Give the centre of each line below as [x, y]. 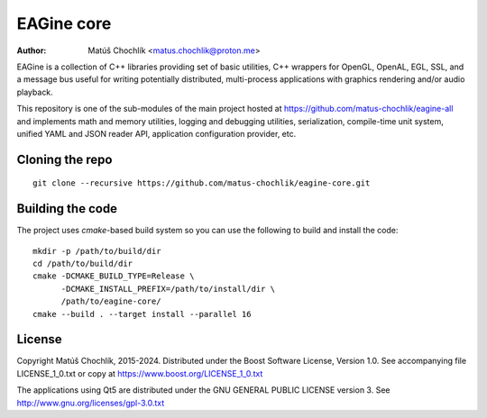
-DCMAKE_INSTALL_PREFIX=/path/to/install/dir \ [168, 289]
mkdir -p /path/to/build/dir [97, 251]
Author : [32, 50]
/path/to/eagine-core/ [111, 301]
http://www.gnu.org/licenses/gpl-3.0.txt [91, 403]
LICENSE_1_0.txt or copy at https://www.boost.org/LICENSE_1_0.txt [140, 373]
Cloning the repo [64, 159]
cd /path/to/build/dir [83, 263]
